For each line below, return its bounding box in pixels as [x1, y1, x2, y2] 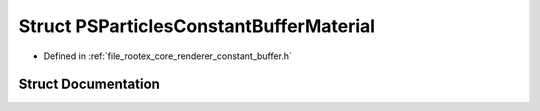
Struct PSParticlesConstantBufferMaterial [18, 15, 375, 37]
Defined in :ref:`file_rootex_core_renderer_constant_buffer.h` [43, 50, 292, 62]
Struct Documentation [18, 76, 160, 93]
